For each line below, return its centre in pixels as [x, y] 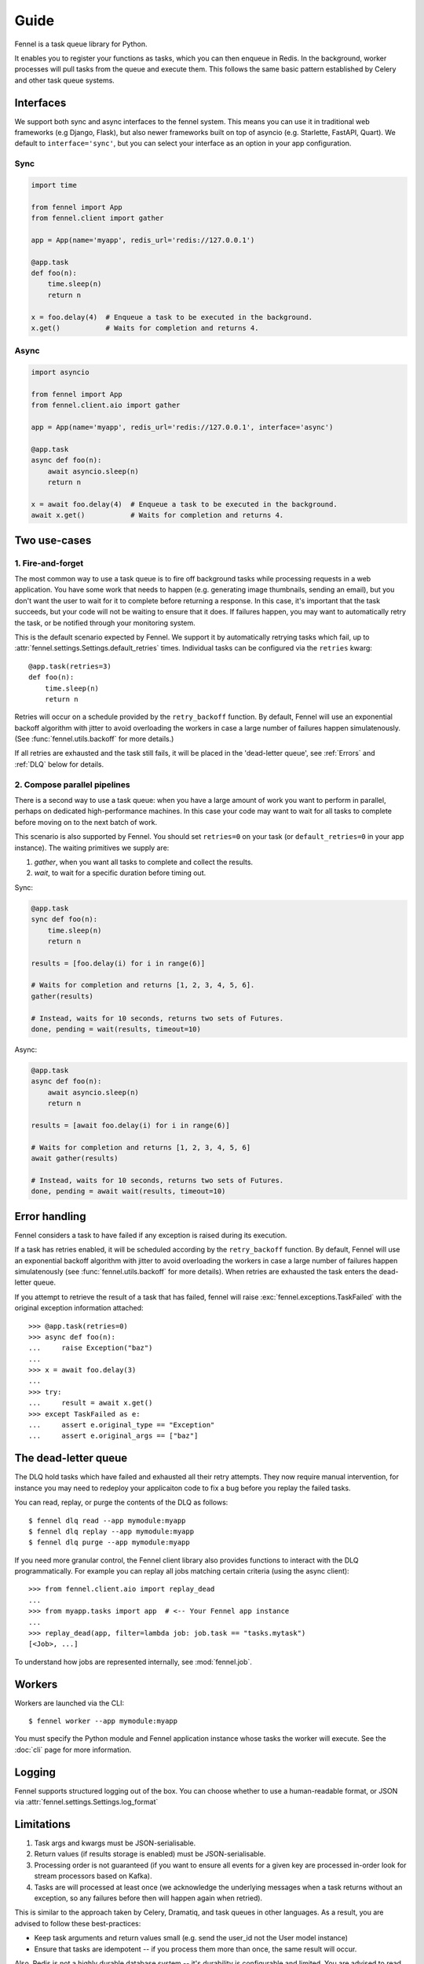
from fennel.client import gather [97, 218]
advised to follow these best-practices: [78, 1923]
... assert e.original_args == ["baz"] [113, 1436]
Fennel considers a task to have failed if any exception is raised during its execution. [151, 1235]
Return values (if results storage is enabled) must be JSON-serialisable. [150, 1854]
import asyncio [60, 372]
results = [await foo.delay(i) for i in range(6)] [131, 1125]
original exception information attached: [79, 1308]
